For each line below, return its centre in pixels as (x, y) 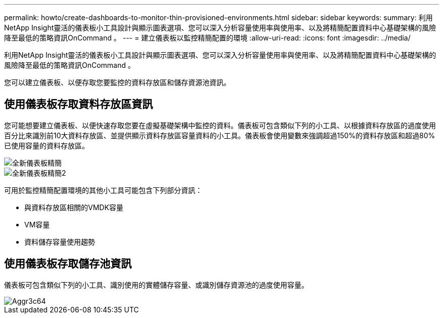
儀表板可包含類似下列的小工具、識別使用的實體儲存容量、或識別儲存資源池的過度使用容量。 (156, 285)
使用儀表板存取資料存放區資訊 (78, 104)
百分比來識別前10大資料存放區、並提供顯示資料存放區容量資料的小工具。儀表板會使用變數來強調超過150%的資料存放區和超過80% (220, 135)
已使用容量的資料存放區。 (47, 145)
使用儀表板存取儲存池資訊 (68, 264)
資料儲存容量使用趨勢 (60, 242)
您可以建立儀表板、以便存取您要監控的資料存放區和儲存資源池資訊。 (117, 82)
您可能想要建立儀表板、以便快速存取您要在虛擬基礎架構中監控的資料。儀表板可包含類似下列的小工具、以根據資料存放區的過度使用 (220, 125)
